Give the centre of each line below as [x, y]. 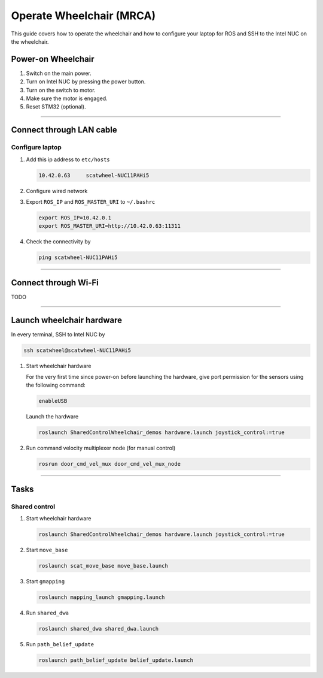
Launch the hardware [52, 417]
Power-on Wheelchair [53, 59]
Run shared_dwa [47, 613]
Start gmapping [45, 581]
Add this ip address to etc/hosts [68, 159]
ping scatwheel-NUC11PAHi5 [78, 257]
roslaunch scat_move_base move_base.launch [103, 566]
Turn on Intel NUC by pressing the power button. [86, 82]
